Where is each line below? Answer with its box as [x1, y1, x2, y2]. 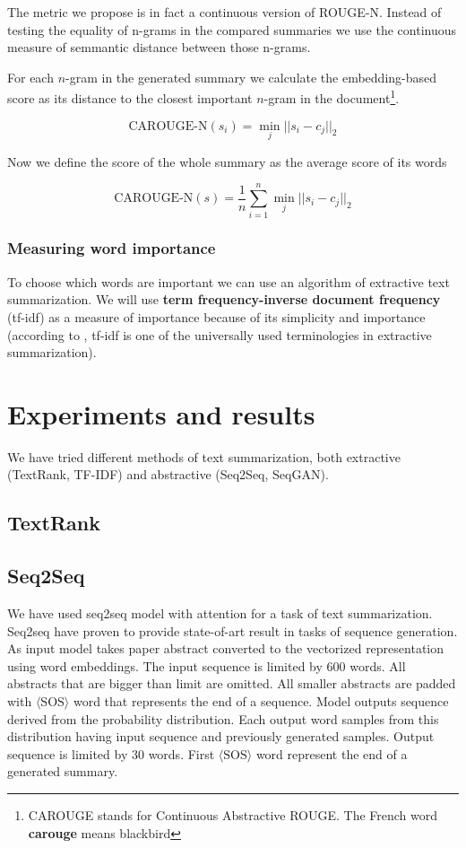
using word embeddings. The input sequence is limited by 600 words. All [7, 656, 406, 675]
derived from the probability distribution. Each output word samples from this [7, 709, 439, 728]
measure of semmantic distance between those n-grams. [7, 38, 311, 57]
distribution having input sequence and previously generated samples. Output [7, 727, 435, 746]
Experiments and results [7, 395, 315, 432]
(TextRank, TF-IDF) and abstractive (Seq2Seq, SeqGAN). [7, 465, 329, 484]
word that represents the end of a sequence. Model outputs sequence [73, 692, 449, 711]
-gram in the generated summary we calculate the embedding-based [65, 67, 437, 86]
